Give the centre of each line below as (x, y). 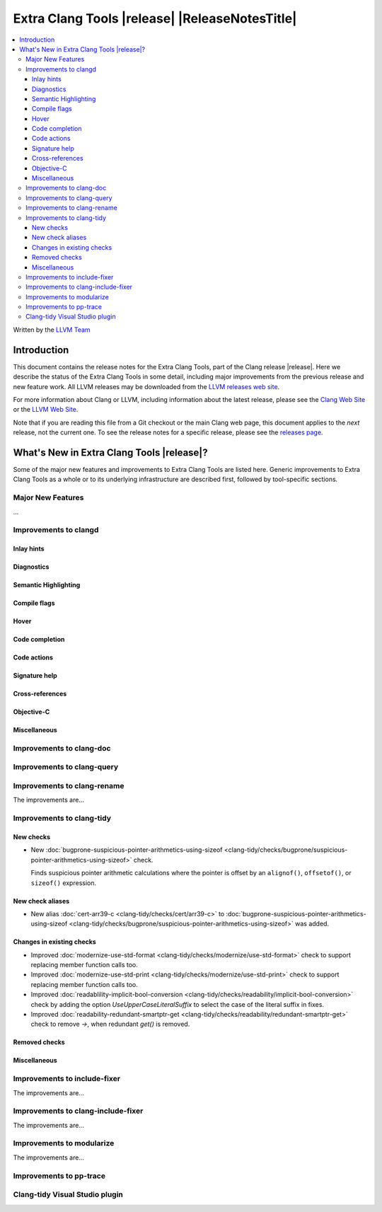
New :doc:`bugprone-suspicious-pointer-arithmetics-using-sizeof (127, 850)
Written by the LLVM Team (52, 330)
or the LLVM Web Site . (46, 410)
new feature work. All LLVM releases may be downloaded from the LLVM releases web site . (146, 386)
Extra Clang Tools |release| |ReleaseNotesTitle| (155, 18)
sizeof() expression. (64, 883)
